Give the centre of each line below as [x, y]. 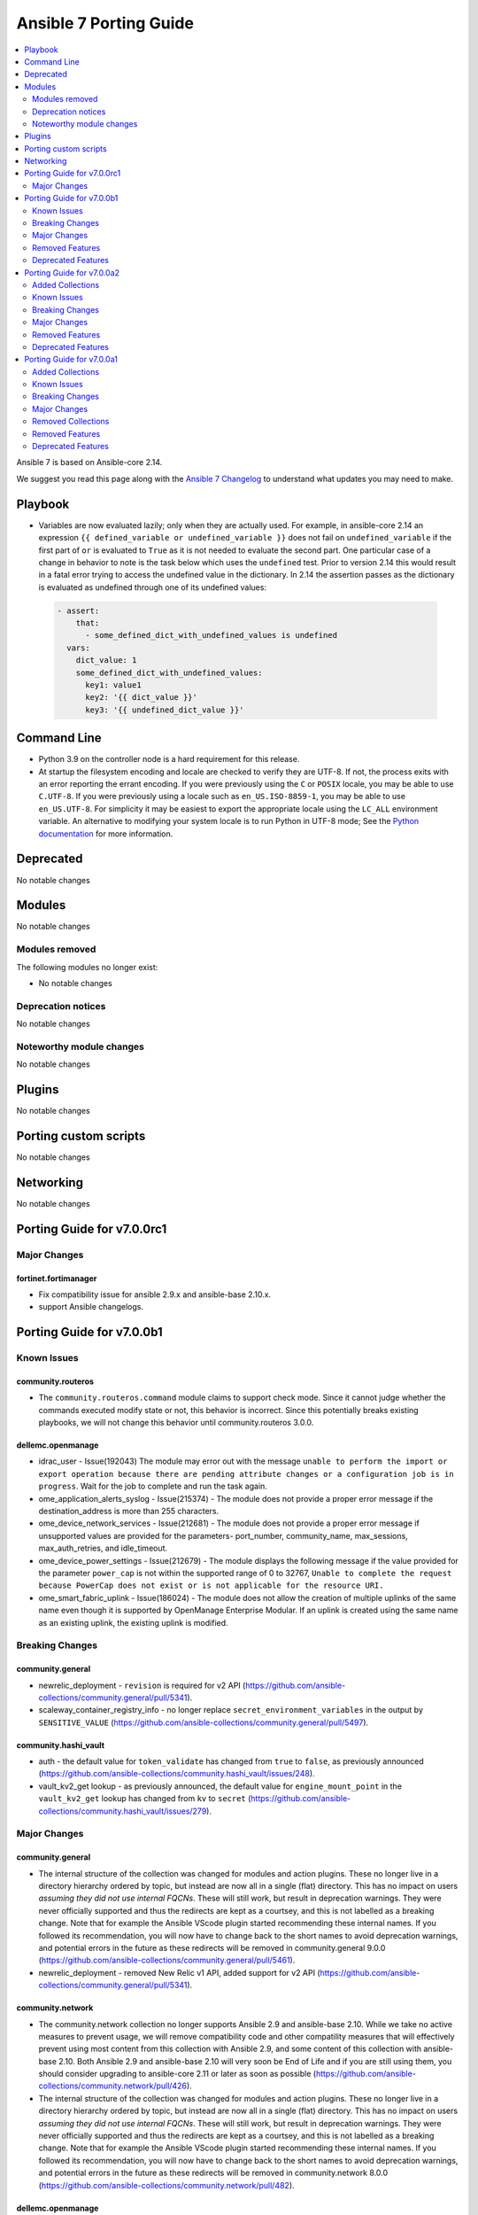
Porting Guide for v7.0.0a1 [71, 360]
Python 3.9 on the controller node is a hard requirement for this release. [169, 759]
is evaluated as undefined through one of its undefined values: [153, 587]
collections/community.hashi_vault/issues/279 [123, 1811]
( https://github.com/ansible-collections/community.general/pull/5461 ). [167, 1960]
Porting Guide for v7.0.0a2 [72, 272]
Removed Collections [71, 422]
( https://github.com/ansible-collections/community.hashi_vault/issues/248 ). [177, 1774]
